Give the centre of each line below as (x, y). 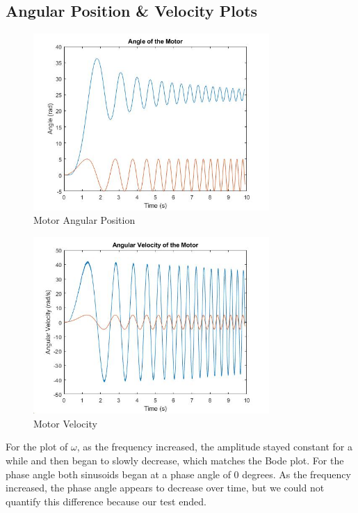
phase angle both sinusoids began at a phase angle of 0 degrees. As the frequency (178, 474)
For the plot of (37, 447)
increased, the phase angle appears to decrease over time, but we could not (165, 488)
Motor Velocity (65, 423)
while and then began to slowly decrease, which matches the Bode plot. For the (175, 460)
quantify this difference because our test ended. (106, 501)
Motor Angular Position (84, 220)
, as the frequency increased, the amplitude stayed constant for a (214, 447)
